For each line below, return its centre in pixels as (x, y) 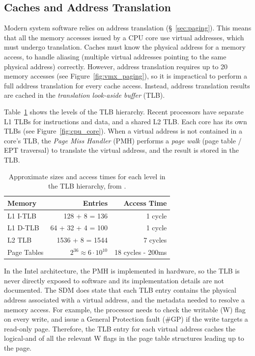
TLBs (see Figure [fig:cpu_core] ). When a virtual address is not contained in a (123, 131)
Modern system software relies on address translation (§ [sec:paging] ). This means (128, 28)
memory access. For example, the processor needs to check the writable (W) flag (125, 309)
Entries (95, 203)
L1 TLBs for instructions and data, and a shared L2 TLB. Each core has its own (126, 121)
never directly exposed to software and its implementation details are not (114, 280)
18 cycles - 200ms (141, 252)
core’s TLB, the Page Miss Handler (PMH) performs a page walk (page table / (123, 140)
